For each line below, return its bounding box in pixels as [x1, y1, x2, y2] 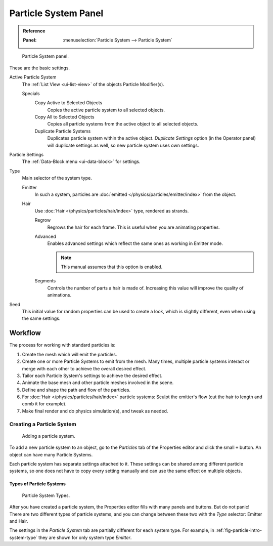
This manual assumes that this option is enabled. [61, 264, 163, 270]
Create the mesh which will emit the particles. [22, 351, 117, 357]
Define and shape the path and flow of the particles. [22, 387, 131, 393]
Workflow [9, 329, 41, 338]
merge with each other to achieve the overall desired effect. [22, 365, 147, 371]
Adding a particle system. [22, 433, 75, 439]
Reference [23, 28, 45, 34]
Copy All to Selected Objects [34, 114, 95, 120]
